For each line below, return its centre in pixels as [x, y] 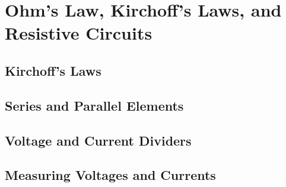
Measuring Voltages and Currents [110, 175]
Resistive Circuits [79, 33]
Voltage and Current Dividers [98, 140]
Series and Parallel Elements [94, 105]
